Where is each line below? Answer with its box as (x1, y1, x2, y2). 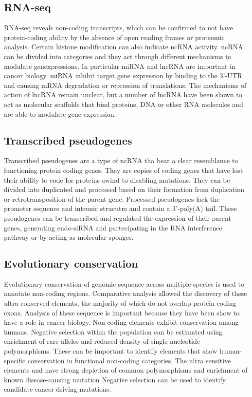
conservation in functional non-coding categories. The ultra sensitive (27, 355, 231, 365)
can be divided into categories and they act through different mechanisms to (4, 51, 232, 61)
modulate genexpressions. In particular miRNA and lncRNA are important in (4, 61, 235, 71)
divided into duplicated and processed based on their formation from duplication (4, 184, 244, 194)
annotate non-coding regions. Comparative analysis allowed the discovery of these (4, 288, 247, 298)
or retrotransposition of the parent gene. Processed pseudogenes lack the (4, 193, 220, 204)
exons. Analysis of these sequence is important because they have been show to (4, 307, 240, 317)
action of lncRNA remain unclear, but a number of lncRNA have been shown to (4, 89, 242, 100)
